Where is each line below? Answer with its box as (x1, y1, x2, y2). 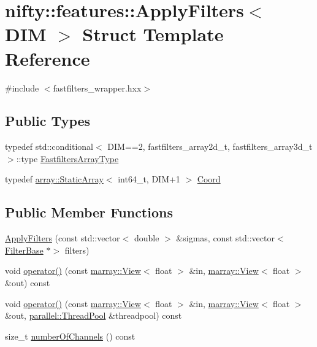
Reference (5, 45, 90, 71)
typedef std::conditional (5, 140, 94, 153)
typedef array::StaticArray (5, 173, 104, 185)
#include (5, 81, 39, 94)
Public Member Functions (5, 203, 173, 222)
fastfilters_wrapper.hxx (53, 81, 142, 94)
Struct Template (82, 21, 224, 47)
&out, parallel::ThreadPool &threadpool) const (5, 309, 182, 322)
